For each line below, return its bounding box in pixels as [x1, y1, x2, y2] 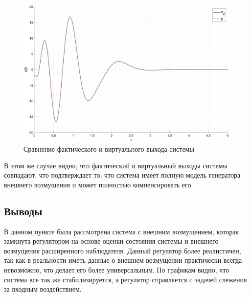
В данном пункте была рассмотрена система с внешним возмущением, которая [4, 226, 239, 236]
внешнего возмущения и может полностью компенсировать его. [4, 179, 193, 189]
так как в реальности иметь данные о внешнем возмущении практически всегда [4, 255, 242, 265]
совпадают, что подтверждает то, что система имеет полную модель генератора [4, 170, 241, 180]
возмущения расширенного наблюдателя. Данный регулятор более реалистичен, [4, 245, 241, 255]
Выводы [4, 203, 43, 218]
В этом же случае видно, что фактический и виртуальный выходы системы [4, 160, 228, 170]
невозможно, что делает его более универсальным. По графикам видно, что [4, 264, 229, 274]
